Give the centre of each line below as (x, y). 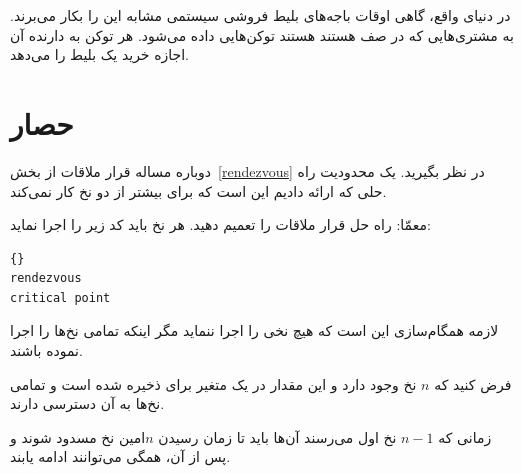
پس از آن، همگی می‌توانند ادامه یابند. (120, 456)
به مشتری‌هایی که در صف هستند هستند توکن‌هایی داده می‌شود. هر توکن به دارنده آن (262, 34)
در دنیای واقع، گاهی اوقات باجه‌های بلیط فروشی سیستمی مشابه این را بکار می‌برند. (260, 15)
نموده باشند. (46, 350)
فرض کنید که (473, 383)
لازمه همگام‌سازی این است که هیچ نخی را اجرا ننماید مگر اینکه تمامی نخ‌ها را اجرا (254, 330)
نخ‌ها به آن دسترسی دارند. (87, 403)
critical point (60, 297)
